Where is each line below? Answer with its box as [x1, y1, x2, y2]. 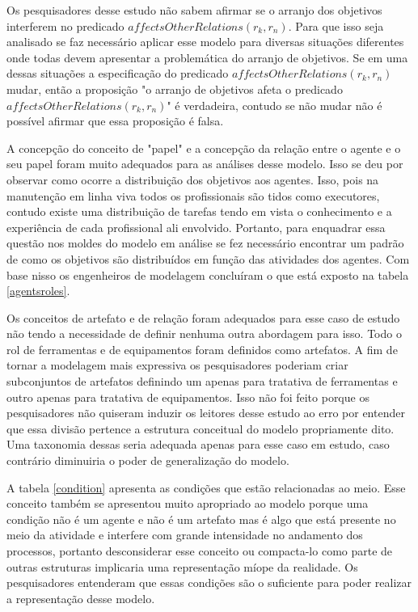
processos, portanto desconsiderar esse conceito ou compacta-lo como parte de [6, 542, 393, 559]
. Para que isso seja [288, 17, 384, 34]
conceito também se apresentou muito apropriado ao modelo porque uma [6, 495, 369, 512]
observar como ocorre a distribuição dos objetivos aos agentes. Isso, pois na [6, 171, 379, 188]
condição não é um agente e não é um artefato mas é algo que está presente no [6, 510, 396, 527]
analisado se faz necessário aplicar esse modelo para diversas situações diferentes [6, 33, 404, 50]
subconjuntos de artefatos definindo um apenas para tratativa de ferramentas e [6, 373, 398, 390]
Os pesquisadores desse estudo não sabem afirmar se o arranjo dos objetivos [6, 2, 382, 18]
